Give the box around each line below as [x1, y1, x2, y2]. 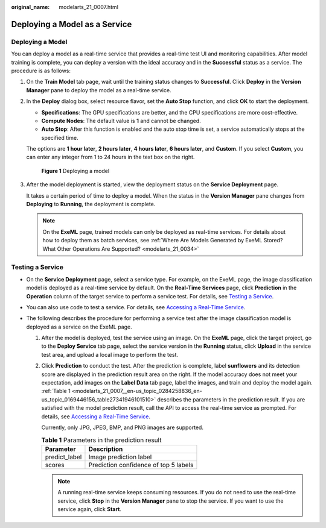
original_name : [11, 4, 50, 10]
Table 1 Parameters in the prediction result [41, 436, 162, 444]
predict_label [45, 453, 82, 461]
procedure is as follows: [11, 67, 71, 74]
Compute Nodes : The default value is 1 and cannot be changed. [41, 117, 202, 124]
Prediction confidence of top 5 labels [88, 460, 194, 469]
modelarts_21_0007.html [59, 4, 119, 10]
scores [45, 460, 65, 469]
